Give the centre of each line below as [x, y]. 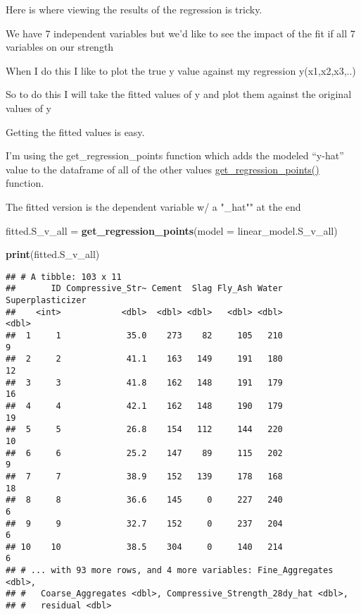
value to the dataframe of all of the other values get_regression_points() [163, 169]
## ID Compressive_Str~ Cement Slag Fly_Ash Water [144, 289]
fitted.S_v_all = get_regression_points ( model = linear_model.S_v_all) [172, 230]
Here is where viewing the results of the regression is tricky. [134, 9]
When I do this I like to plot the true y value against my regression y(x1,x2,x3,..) [181, 70]
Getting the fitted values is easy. [75, 131]
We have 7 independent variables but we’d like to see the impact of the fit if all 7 [180, 33]
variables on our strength [60, 47]
